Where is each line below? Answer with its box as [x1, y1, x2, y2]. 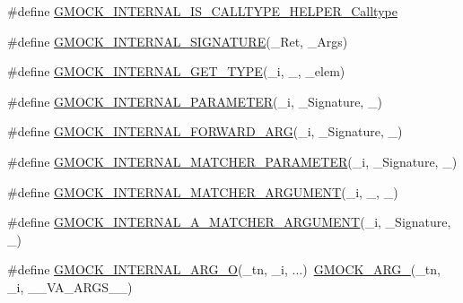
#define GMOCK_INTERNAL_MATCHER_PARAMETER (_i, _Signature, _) [7, 151, 458, 170]
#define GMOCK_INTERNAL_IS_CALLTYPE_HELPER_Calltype [7, 2, 397, 20]
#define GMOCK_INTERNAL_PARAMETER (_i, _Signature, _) [7, 91, 382, 110]
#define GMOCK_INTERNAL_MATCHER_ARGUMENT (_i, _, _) [7, 182, 398, 201]
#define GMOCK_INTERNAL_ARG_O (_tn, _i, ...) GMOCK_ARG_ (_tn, [7, 260, 441, 279]
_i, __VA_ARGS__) [7, 277, 133, 296]
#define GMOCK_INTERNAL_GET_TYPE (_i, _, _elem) [7, 62, 345, 81]
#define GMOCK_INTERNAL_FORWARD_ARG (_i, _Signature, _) [7, 122, 403, 141]
